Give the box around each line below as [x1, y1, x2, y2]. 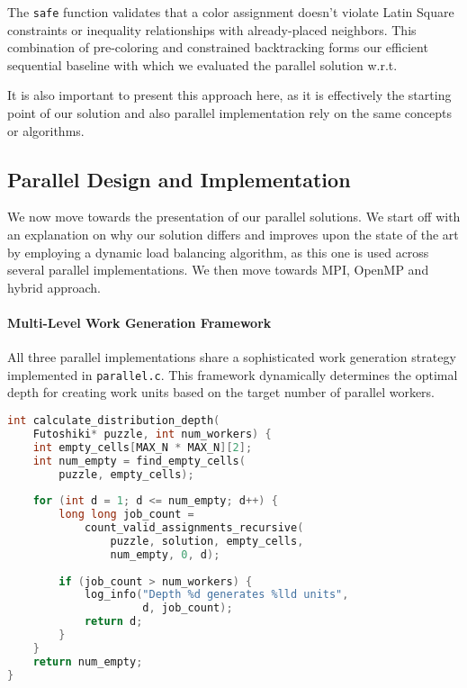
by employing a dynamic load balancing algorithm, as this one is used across [7, 242, 429, 261]
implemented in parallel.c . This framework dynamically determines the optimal [7, 365, 458, 384]
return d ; [84, 615, 143, 629]
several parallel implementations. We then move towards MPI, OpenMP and [7, 260, 429, 279]
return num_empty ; [32, 655, 143, 668]
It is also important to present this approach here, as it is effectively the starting [7, 86, 452, 104]
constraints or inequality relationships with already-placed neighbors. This [7, 20, 417, 39]
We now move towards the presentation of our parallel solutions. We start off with [7, 207, 461, 226]
